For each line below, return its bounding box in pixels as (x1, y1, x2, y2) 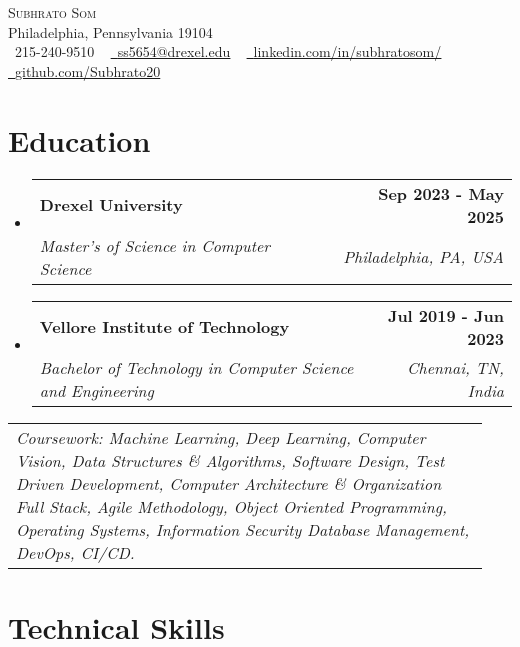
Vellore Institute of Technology (39, 315, 290, 338)
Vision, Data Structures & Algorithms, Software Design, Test (16, 448, 445, 472)
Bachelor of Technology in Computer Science (39, 355, 354, 379)
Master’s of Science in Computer (39, 233, 271, 257)
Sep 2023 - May (378, 181, 504, 205)
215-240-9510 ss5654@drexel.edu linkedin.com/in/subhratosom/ (14, 41, 442, 62)
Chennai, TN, (407, 355, 504, 379)
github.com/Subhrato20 (15, 60, 161, 81)
